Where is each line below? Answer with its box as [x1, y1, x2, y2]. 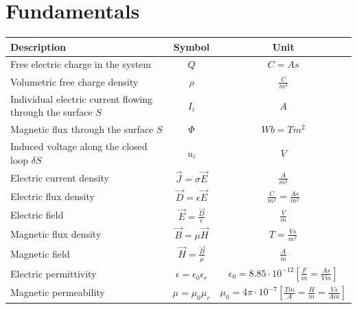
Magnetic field [10, 246, 70, 260]
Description [10, 39, 67, 53]
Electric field [10, 208, 64, 222]
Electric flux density [10, 188, 95, 203]
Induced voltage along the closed [10, 138, 148, 153]
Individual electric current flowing [10, 91, 153, 106]
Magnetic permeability [10, 285, 105, 299]
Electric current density [10, 170, 109, 184]
